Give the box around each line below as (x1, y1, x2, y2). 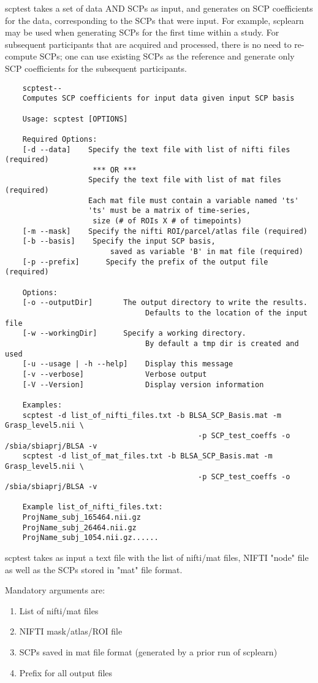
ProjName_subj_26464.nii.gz (22, 523, 137, 532)
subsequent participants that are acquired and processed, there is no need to (5, 37, 292, 50)
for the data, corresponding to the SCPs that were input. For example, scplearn (5, 14, 304, 26)
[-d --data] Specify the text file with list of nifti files (22, 145, 290, 154)
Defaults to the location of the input (145, 309, 308, 317)
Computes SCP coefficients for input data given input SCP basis (22, 94, 295, 103)
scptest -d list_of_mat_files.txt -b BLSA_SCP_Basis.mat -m (22, 452, 273, 461)
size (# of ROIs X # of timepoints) (93, 217, 242, 226)
